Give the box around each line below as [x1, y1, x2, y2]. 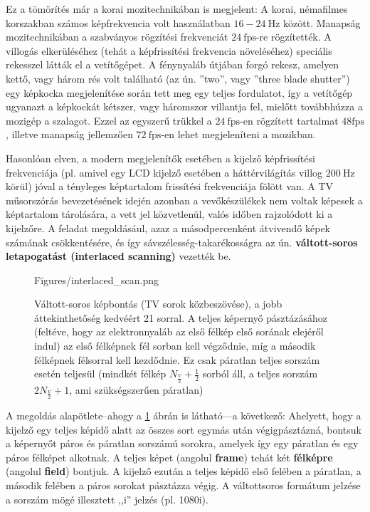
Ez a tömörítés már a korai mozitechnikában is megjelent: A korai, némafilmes [6, 1, 348, 16]
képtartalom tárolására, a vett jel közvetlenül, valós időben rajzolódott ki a [6, 207, 333, 221]
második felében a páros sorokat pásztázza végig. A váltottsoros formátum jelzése [6, 478, 361, 493]
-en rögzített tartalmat [240, 113, 339, 127]
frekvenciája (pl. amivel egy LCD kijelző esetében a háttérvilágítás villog [6, 164, 323, 179]
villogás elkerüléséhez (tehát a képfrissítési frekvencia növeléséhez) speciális [6, 43, 332, 58]
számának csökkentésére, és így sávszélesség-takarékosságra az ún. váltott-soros [6, 234, 358, 249]
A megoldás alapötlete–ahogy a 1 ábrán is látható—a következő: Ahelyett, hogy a [6, 408, 361, 423]
